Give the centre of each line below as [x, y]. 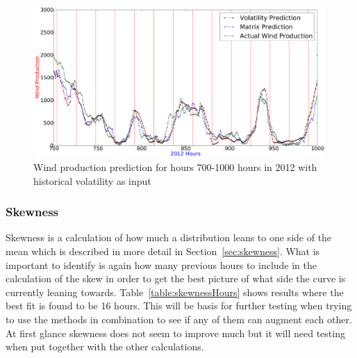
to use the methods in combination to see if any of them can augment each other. [179, 319]
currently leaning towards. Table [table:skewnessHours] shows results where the [175, 292]
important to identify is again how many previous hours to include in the [161, 265]
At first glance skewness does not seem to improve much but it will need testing [175, 333]
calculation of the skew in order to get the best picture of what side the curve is [176, 278]
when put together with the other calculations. [105, 347]
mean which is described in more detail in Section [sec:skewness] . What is [163, 251]
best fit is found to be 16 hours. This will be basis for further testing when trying [179, 306]
